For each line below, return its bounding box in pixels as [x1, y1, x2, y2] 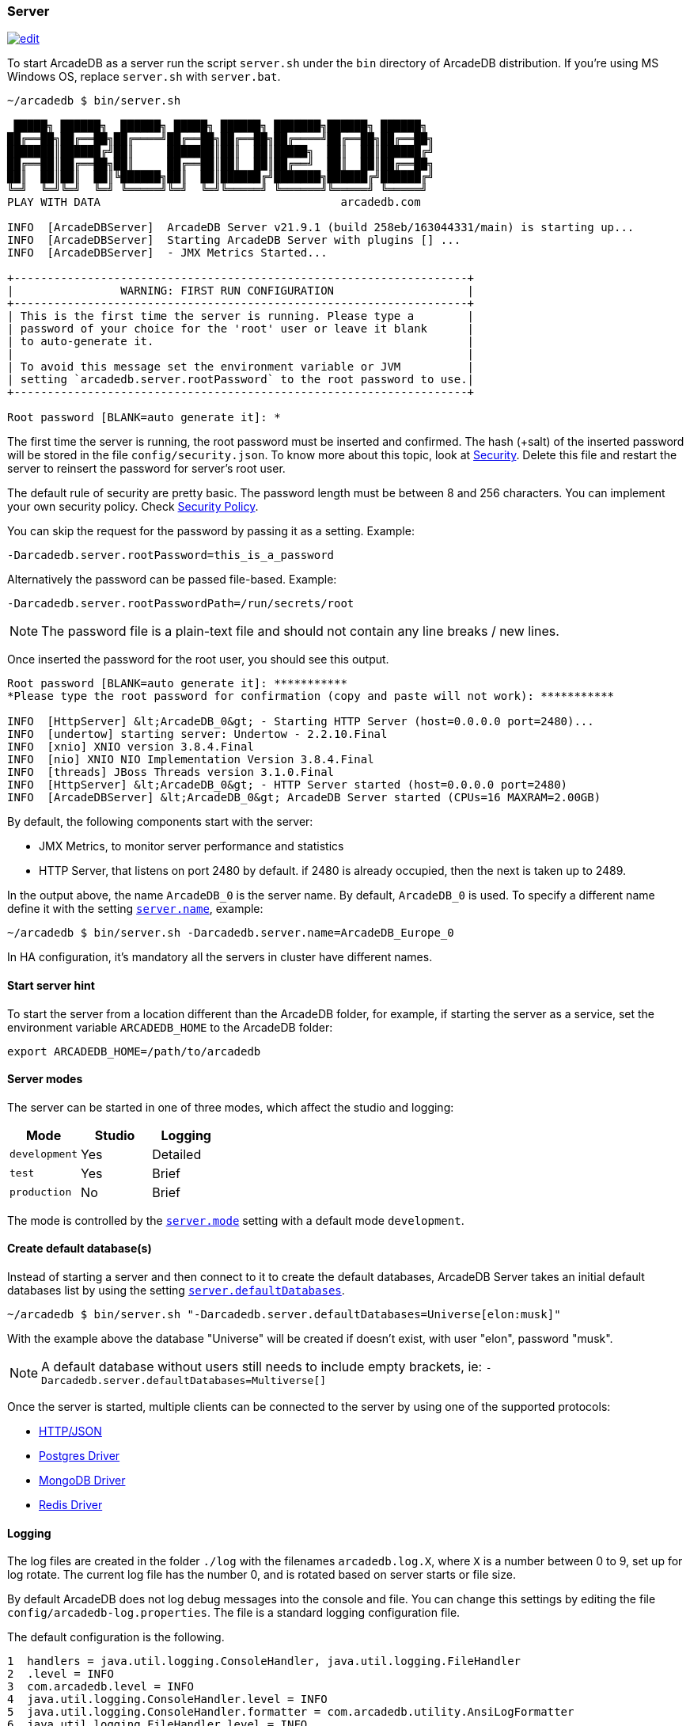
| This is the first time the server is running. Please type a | [7, 310, 475, 323]
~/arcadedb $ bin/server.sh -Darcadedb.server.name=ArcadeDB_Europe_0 [7, 926, 454, 940]
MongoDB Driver [39, 1473, 126, 1488]
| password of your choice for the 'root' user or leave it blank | [7, 322, 475, 336]
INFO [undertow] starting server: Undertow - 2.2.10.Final [7, 728, 388, 741]
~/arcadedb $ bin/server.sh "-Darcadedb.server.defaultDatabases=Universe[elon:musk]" [7, 1308, 561, 1321]
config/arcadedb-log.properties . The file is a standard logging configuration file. [7, 1606, 461, 1620]
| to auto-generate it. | [7, 335, 475, 348]
